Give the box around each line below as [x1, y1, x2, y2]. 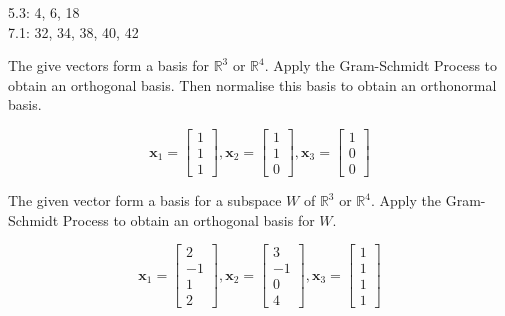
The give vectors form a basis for [8, 55, 209, 76]
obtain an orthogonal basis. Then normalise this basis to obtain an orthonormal [8, 74, 497, 95]
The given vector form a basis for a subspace [8, 190, 282, 211]
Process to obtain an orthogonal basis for [62, 209, 315, 230]
